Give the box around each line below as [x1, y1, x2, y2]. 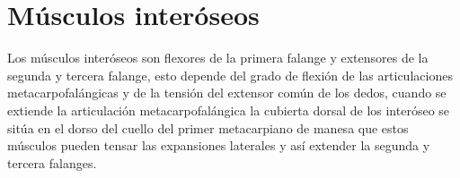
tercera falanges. [7, 153, 97, 172]
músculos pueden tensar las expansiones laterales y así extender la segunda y [7, 136, 430, 155]
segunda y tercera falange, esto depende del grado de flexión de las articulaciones [7, 65, 453, 84]
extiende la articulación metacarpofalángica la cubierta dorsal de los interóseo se [7, 100, 450, 119]
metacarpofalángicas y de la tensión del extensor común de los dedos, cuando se [7, 83, 447, 102]
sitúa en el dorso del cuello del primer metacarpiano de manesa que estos [7, 118, 409, 137]
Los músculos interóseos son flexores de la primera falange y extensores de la [7, 48, 429, 67]
